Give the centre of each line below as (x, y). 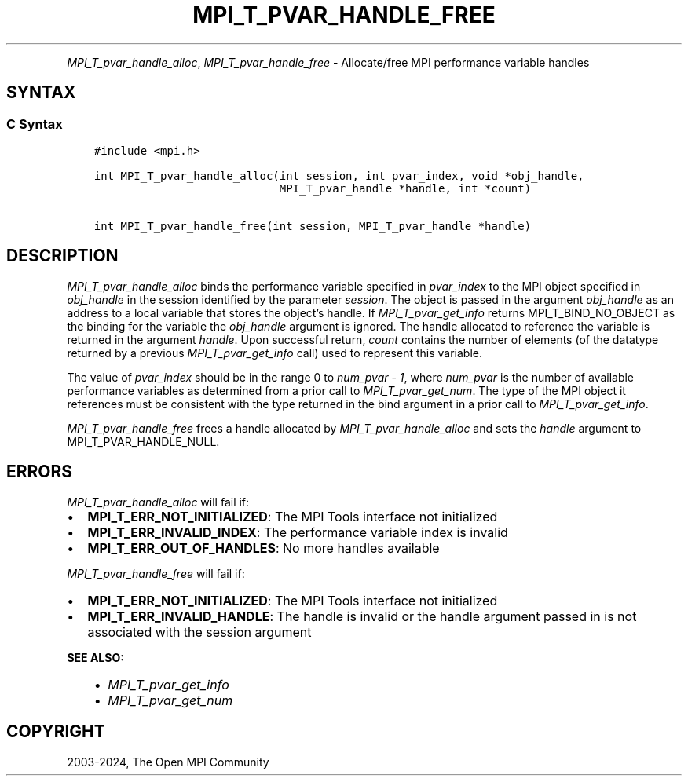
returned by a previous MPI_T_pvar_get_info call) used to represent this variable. (274, 353)
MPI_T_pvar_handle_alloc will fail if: (158, 502)
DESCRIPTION (62, 256)
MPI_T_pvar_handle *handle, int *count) (405, 188)
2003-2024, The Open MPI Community (168, 762)
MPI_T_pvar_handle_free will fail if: (156, 573)
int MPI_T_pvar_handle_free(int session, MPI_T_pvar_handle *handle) (313, 226)
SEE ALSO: (95, 657)
